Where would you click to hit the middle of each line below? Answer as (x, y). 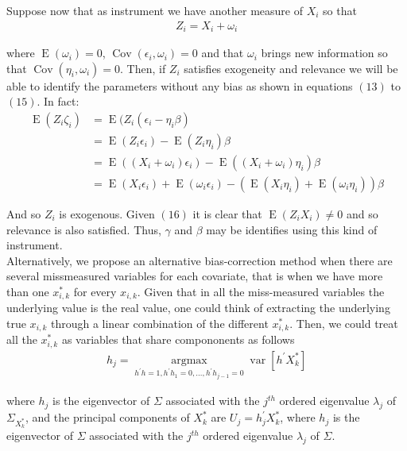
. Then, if (143, 68)
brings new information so (324, 53)
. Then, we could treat (344, 323)
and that (223, 53)
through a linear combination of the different (159, 323)
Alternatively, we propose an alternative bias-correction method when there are (200, 260)
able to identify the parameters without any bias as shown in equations (180, 85)
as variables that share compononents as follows (178, 339)
